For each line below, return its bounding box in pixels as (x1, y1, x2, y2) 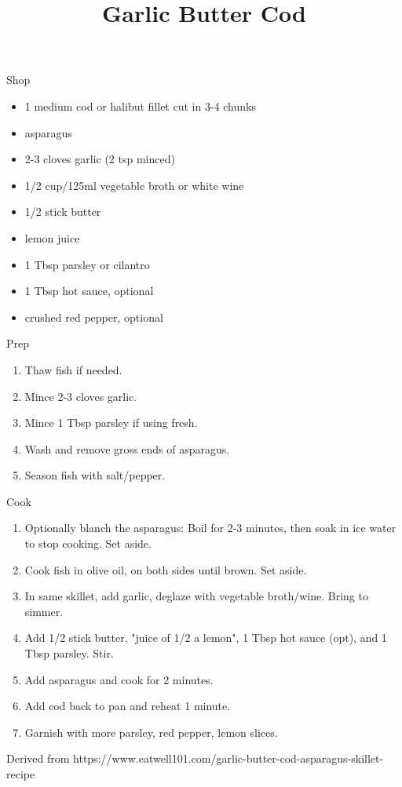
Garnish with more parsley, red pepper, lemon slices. (24, 723, 278, 740)
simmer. (24, 603, 64, 619)
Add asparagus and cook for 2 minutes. (24, 671, 214, 687)
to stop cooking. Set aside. (24, 535, 152, 552)
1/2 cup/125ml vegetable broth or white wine (24, 177, 244, 193)
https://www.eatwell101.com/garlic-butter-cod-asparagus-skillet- (73, 750, 384, 767)
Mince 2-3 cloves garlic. (24, 388, 137, 404)
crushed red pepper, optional (24, 308, 163, 325)
